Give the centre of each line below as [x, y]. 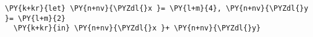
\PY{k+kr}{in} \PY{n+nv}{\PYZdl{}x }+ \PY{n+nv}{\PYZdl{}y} [137, 28]
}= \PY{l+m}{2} [35, 18]
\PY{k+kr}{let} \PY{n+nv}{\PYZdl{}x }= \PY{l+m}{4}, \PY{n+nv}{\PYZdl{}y [157, 8]
